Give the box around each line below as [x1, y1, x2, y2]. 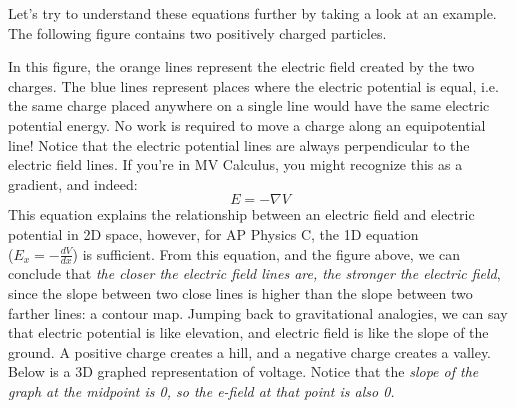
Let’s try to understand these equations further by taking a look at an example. [8, 3, 497, 23]
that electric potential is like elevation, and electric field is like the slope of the [8, 322, 489, 343]
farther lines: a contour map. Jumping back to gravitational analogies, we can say [8, 302, 508, 323]
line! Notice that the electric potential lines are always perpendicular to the [8, 134, 470, 155]
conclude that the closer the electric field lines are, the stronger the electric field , [8, 263, 501, 284]
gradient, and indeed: [8, 173, 138, 194]
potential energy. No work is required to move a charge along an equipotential [8, 114, 486, 135]
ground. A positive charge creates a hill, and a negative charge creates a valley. [8, 341, 491, 362]
